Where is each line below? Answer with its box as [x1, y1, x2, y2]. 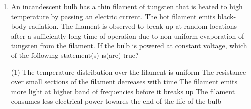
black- [217, 11, 236, 21]
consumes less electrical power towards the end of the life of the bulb [11, 96, 222, 106]
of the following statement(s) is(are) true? [11, 50, 139, 60]
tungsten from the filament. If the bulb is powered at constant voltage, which [11, 40, 247, 51]
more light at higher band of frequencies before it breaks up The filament [11, 86, 235, 96]
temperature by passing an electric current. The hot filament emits [11, 11, 215, 21]
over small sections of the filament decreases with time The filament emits [11, 76, 237, 87]
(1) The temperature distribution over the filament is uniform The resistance [11, 66, 246, 77]
